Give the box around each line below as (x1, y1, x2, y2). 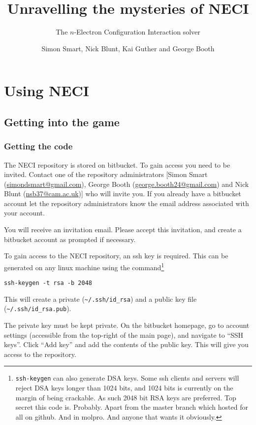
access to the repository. (4, 349, 76, 359)
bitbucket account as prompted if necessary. (4, 234, 136, 244)
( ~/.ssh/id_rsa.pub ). (4, 303, 71, 314)
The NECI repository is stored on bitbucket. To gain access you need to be (4, 159, 230, 170)
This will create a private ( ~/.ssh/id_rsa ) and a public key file (4, 293, 197, 304)
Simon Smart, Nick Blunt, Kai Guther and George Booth (41, 43, 215, 53)
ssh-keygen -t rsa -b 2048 (4, 280, 92, 287)
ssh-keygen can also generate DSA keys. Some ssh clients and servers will (15, 373, 239, 383)
